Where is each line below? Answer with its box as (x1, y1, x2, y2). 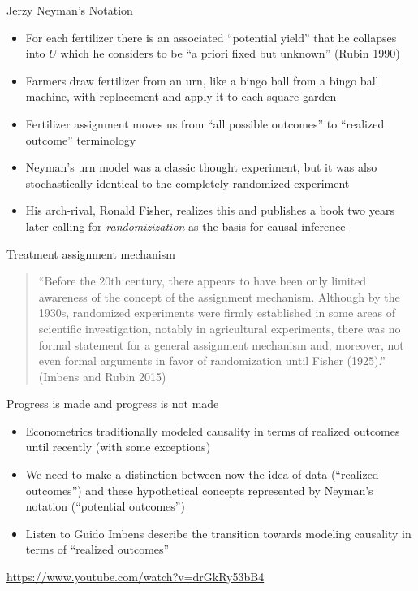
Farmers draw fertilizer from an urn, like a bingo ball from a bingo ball (25, 72, 379, 89)
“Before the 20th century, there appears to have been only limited (38, 272, 367, 289)
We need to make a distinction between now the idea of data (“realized (25, 466, 379, 483)
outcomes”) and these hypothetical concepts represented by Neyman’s (25, 481, 373, 498)
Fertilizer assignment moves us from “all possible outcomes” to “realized (25, 115, 385, 132)
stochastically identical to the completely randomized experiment (25, 174, 350, 191)
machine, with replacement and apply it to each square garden (25, 88, 337, 105)
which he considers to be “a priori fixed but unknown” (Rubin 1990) (60, 45, 400, 62)
